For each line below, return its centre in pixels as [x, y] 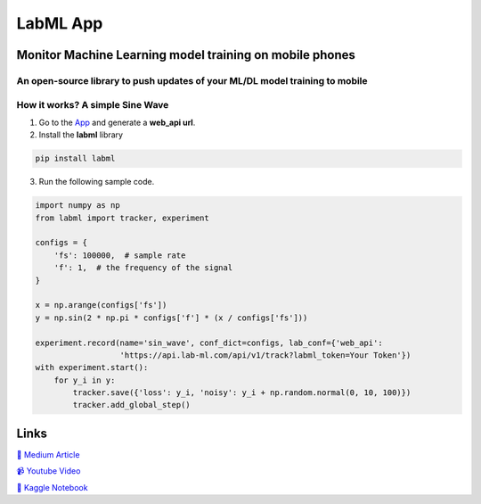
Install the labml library [81, 135]
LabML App [60, 23]
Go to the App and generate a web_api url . [117, 122]
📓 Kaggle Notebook [52, 487]
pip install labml [75, 159]
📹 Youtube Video [49, 471]
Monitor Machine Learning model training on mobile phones [186, 55]
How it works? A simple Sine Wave [93, 104]
